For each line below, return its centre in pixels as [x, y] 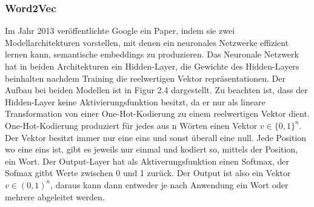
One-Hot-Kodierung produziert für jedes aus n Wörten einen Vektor [131, 125]
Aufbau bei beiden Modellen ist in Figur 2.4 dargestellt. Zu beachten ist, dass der [156, 90]
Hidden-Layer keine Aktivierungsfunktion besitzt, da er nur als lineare [135, 101]
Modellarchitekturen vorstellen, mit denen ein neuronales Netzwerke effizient [147, 42]
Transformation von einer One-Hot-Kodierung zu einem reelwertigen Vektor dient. [157, 113]
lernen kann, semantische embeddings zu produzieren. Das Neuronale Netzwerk [152, 54]
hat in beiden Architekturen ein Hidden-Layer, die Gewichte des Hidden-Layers [152, 66]
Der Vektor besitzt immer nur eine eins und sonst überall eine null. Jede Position [155, 137]
